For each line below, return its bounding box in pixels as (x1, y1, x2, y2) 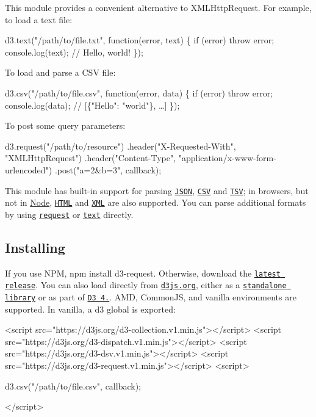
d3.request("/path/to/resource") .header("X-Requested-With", (5, 139, 236, 152)
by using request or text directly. (5, 208, 134, 220)
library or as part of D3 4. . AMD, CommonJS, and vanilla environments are (5, 291, 296, 303)
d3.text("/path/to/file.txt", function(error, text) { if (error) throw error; (5, 34, 275, 46)
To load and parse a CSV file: (5, 66, 116, 79)
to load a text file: (5, 13, 73, 26)
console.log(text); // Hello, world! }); (5, 45, 143, 58)
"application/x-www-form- (178, 151, 276, 164)
